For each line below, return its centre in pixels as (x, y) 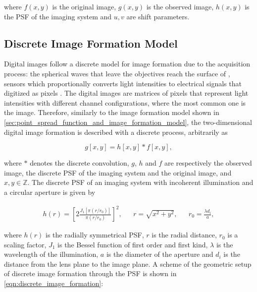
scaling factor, (25, 244)
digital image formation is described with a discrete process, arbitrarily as (116, 132)
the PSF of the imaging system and (58, 16)
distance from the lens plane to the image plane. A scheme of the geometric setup (128, 263)
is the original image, (84, 6)
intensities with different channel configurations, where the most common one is (125, 102)
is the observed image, (180, 6)
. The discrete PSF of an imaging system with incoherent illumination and (140, 182)
